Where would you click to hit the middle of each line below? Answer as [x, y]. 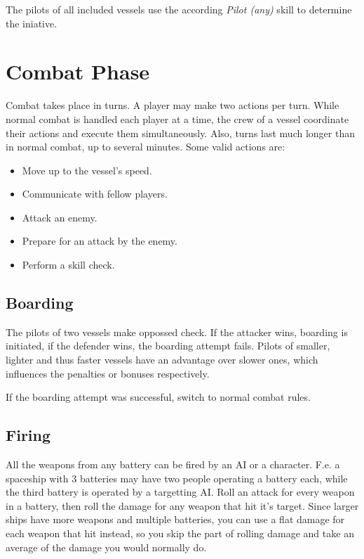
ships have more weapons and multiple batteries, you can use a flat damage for [175, 519]
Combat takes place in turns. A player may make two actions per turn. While [173, 105]
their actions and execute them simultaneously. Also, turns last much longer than [180, 133]
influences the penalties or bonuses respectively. [108, 373]
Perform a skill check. [68, 265]
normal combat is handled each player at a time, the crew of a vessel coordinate [177, 118]
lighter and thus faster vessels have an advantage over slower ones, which [162, 360]
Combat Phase [78, 71]
